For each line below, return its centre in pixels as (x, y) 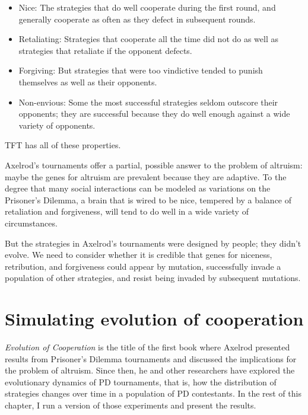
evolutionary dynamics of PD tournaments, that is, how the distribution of (141, 382)
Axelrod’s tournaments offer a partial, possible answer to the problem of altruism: (154, 165)
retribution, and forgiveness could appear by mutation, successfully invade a (143, 266)
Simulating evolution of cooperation (154, 319)
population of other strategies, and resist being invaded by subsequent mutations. (153, 278)
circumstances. (31, 223)
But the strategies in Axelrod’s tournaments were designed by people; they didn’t (153, 243)
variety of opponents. (57, 125)
